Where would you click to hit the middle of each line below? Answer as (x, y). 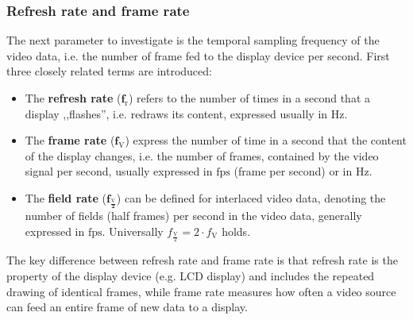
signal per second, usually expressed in (119, 171)
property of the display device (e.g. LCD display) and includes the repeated (191, 276)
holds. (236, 231)
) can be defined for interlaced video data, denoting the (251, 197)
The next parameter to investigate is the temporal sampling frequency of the (193, 40)
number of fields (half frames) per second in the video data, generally (193, 216)
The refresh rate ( (73, 98)
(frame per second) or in (293, 171)
